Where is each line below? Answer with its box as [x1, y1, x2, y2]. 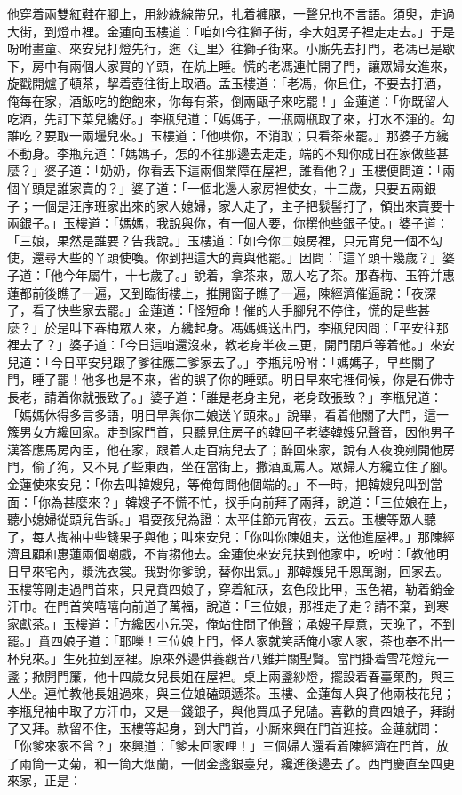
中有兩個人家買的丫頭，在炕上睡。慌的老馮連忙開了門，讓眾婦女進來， [44, 56, 455, 75]
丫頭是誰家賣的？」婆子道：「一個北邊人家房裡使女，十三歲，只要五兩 [19, 178, 424, 197]
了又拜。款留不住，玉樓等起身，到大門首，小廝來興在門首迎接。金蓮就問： [7, 719, 442, 737]
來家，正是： [7, 771, 82, 790]
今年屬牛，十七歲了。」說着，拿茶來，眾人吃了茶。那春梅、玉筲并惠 [62, 265, 455, 284]
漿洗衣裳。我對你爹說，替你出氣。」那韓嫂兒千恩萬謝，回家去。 [81, 562, 449, 580]
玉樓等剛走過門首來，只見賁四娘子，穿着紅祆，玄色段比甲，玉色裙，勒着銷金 [7, 579, 455, 598]
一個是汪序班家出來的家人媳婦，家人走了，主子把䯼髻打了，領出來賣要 [31, 196, 442, 214]
